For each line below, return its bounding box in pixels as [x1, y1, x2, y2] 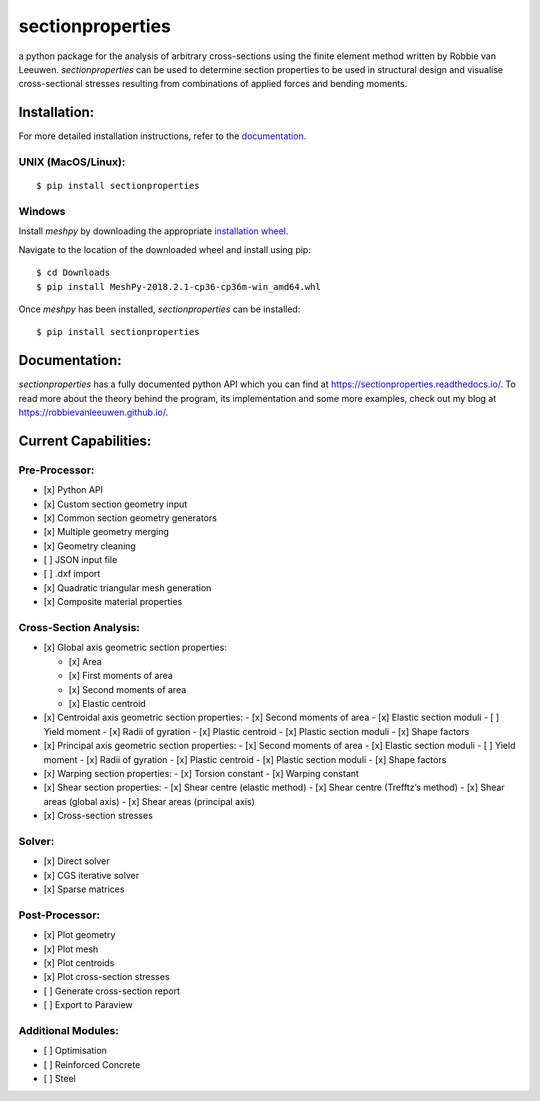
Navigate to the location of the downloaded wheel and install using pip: [18, 243, 312, 255]
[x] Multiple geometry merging [43, 526, 170, 538]
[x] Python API [43, 484, 104, 496]
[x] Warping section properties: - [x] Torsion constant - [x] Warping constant [43, 767, 360, 779]
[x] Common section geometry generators [43, 511, 217, 524]
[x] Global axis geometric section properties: [43, 641, 227, 654]
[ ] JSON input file [43, 554, 118, 566]
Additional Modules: [18, 1023, 119, 1037]
